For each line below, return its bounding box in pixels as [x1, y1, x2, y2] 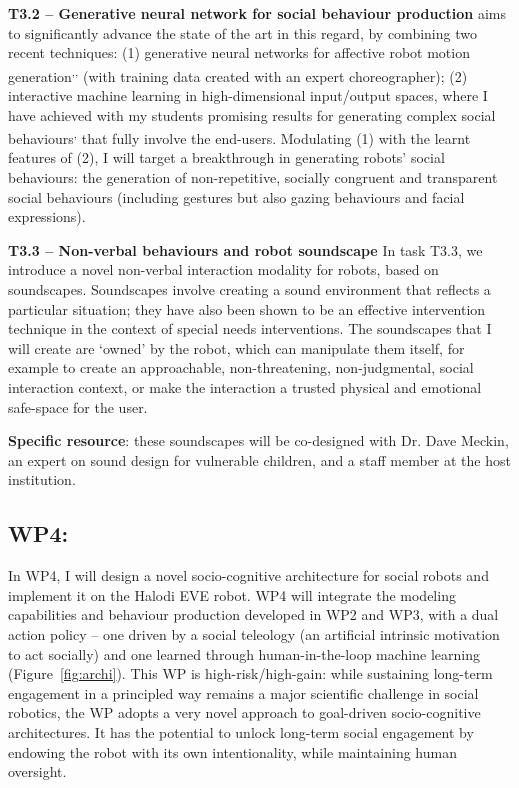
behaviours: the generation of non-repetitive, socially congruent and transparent [8, 167, 498, 188]
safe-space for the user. [8, 396, 148, 417]
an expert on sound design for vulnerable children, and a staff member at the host [8, 449, 511, 470]
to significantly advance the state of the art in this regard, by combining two [8, 22, 477, 43]
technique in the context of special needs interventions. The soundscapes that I [8, 318, 492, 339]
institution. [8, 469, 76, 490]
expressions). [8, 206, 86, 227]
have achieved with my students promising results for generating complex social [8, 104, 496, 125]
